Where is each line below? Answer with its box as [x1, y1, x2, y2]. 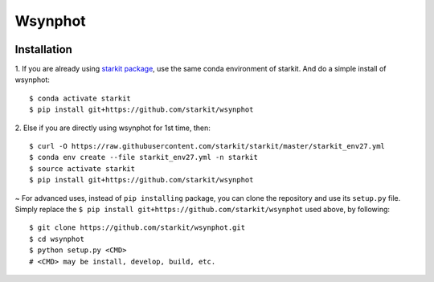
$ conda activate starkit [29, 93, 132, 103]
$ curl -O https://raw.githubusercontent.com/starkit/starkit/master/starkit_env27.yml [29, 141, 386, 151]
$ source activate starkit [29, 164, 136, 173]
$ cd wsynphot [29, 234, 84, 243]
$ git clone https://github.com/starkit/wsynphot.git [29, 223, 245, 232]
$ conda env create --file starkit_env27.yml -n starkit [29, 153, 259, 162]
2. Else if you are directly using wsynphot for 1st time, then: [14, 123, 211, 133]
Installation [14, 43, 72, 56]
